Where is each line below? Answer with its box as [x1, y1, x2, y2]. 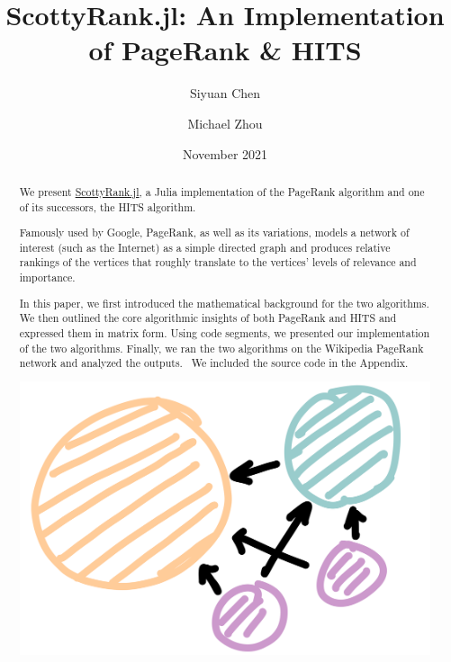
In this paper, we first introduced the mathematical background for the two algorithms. [19, 295, 429, 310]
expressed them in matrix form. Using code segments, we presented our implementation [19, 325, 430, 340]
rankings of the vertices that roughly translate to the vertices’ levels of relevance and [19, 255, 417, 270]
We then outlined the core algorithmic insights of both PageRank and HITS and [19, 310, 397, 326]
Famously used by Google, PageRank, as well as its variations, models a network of [19, 225, 410, 240]
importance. [19, 270, 76, 285]
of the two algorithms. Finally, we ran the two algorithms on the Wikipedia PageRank [19, 340, 424, 355]
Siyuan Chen [189, 84, 261, 103]
